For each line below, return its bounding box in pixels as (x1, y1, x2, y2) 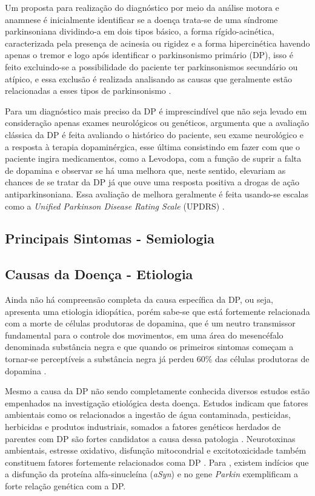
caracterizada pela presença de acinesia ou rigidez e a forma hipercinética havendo (5, 36, 310, 49)
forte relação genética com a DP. (5, 479, 126, 492)
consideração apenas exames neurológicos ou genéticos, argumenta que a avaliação (5, 116, 310, 129)
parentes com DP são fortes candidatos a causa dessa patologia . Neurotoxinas (5, 432, 296, 445)
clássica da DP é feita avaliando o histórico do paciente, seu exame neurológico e (5, 128, 304, 141)
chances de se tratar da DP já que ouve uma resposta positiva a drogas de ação (5, 176, 299, 188)
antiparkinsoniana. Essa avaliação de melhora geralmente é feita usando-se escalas (5, 187, 308, 200)
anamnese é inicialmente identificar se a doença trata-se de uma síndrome (5, 13, 278, 25)
